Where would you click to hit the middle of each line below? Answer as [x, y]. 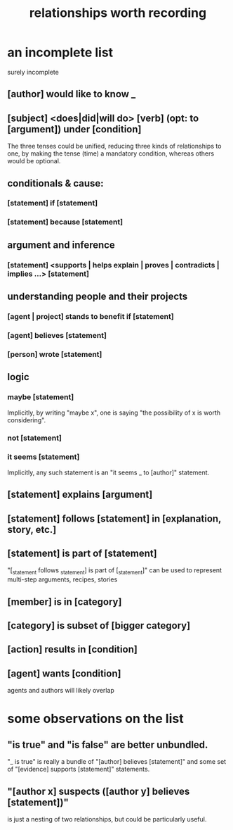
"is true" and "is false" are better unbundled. [108, 744]
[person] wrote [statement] [55, 354]
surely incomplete [33, 72]
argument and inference [61, 245]
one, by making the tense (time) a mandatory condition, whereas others [111, 153]
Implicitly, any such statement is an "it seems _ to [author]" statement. [108, 472]
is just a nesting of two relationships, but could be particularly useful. [107, 819]
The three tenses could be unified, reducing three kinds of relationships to [114, 146]
